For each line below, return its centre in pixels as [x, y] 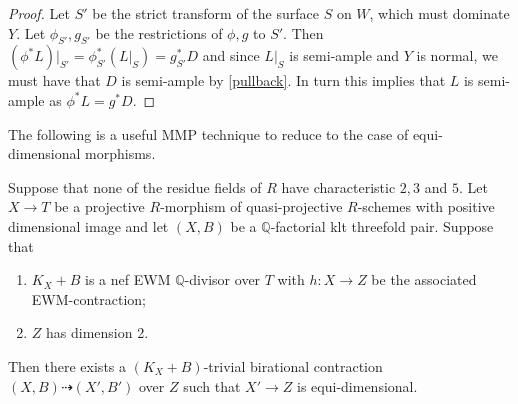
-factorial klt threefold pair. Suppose [382, 225]
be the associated [424, 279]
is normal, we [457, 55]
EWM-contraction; [88, 298]
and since [231, 55]
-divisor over [222, 279]
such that [212, 385]
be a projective [99, 206]
